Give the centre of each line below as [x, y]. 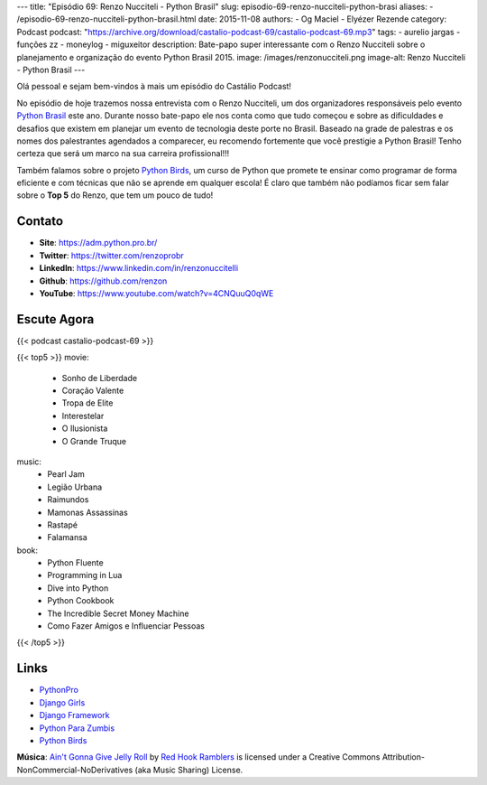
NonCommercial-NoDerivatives [75, 770]
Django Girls [62, 702]
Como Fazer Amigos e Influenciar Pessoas [126, 626]
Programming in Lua [85, 575]
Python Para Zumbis [77, 728]
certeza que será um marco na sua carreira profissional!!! [123, 154]
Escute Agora [55, 319]
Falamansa [67, 537]
